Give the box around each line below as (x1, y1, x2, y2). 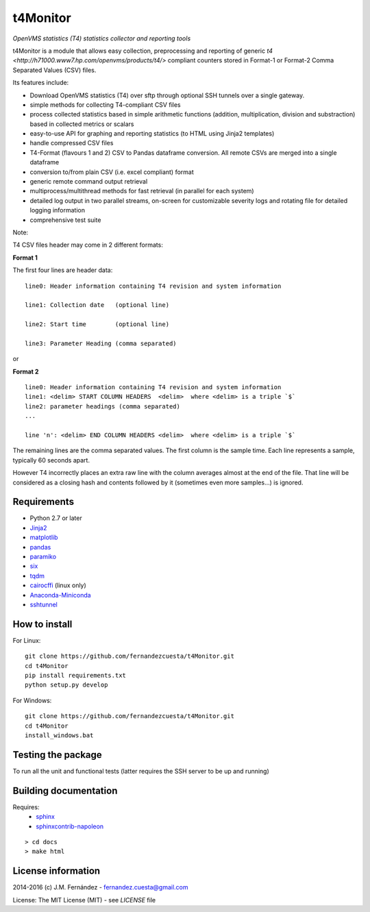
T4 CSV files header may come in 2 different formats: (12, 241, 164, 249)
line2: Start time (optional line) (25, 321, 170, 328)
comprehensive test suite (29, 216, 101, 224)
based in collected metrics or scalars (29, 120, 134, 128)
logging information (29, 206, 86, 214)
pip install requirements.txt (25, 671, 127, 680)
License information (12, 865, 101, 877)
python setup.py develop (25, 681, 108, 689)
